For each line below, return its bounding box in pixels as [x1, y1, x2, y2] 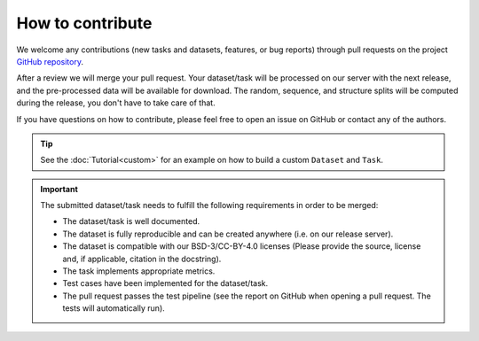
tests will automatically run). [62, 303, 166, 314]
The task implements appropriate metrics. [62, 266, 216, 276]
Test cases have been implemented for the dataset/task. [62, 278, 269, 289]
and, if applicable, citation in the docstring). [62, 253, 222, 264]
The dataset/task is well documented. [62, 216, 200, 227]
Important [40, 183, 79, 194]
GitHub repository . [16, 56, 84, 66]
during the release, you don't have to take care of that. [16, 97, 216, 108]
